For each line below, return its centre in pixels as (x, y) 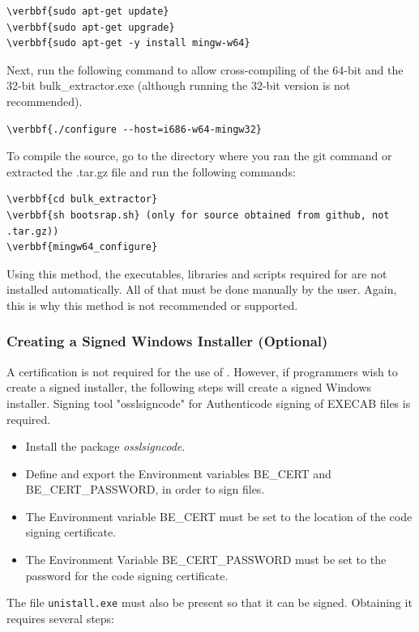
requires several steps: (61, 618)
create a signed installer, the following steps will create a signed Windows (189, 387)
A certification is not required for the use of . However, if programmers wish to (202, 371)
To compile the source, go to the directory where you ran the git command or (199, 156)
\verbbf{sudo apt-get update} (88, 11)
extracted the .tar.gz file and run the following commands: (151, 171)
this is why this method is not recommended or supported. (152, 305)
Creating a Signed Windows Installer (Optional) (167, 341)
